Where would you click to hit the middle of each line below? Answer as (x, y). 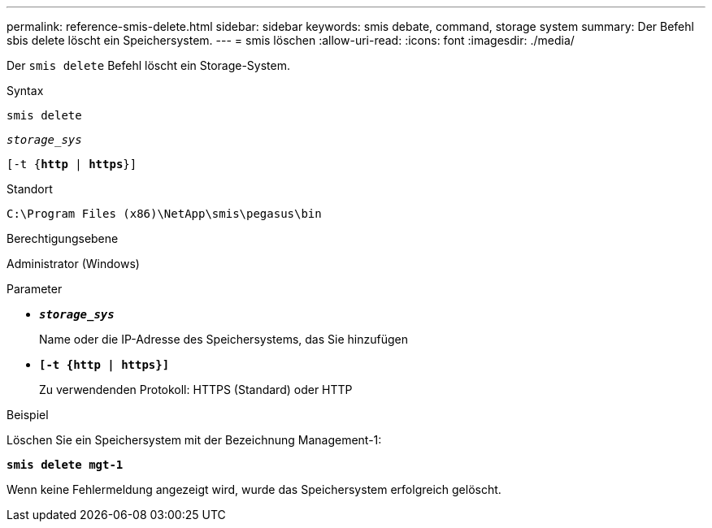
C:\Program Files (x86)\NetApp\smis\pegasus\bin (164, 214)
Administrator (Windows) (73, 264)
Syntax (25, 91)
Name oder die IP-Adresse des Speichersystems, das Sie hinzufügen (224, 339)
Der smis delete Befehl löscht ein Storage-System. (149, 65)
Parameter (35, 289)
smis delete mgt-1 (65, 465)
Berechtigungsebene (63, 238)
